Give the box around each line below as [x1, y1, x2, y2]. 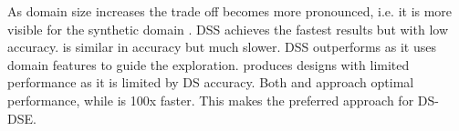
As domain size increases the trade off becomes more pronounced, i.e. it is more [7, 2, 453, 20]
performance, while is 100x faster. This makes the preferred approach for [7, 90, 414, 109]
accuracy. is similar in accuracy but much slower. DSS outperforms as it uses [7, 37, 436, 56]
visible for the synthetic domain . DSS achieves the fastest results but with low [7, 19, 449, 38]
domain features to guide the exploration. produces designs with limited [7, 55, 410, 74]
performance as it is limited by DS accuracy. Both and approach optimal [7, 73, 414, 92]
